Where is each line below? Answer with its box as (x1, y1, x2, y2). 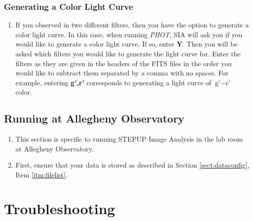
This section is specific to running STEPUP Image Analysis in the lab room (15, 134, 243, 144)
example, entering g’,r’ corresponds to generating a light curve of (15, 77, 211, 87)
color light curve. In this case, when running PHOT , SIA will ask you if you (15, 29, 242, 39)
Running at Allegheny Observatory (4, 111, 185, 126)
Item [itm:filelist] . (15, 169, 68, 179)
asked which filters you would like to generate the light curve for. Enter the (15, 49, 241, 58)
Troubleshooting (4, 198, 115, 218)
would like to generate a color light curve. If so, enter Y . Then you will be (15, 39, 237, 49)
